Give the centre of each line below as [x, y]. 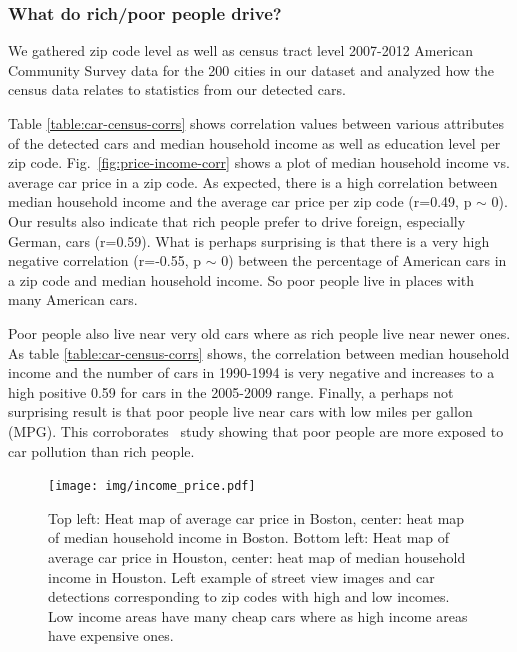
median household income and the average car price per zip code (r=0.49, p [240, 201]
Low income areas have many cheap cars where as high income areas [258, 615]
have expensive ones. [111, 635]
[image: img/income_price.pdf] [152, 486]
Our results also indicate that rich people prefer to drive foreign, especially [237, 220]
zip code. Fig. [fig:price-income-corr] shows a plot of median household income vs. [259, 162]
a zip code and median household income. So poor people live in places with [241, 279]
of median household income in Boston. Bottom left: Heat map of [249, 537]
